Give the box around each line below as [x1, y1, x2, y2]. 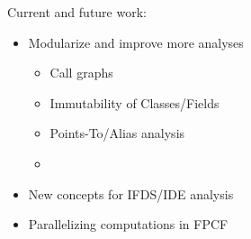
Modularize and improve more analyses [28, 32, 244, 51]
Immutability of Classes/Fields [49, 93, 220, 112]
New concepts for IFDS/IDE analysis [28, 184, 234, 203]
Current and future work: [7, 3, 147, 21]
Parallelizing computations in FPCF [28, 215, 229, 234]
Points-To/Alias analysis [49, 124, 185, 142]
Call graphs [49, 63, 113, 82]
